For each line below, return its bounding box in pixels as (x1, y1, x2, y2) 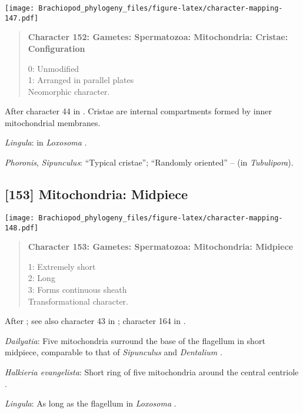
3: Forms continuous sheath (28, 283, 127, 295)
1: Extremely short (28, 260, 96, 272)
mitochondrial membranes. (5, 116, 101, 128)
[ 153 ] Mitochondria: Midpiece (5, 185, 188, 203)
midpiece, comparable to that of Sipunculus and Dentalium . (5, 346, 222, 358)
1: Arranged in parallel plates (28, 74, 134, 86)
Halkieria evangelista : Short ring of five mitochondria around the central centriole (5, 365, 299, 378)
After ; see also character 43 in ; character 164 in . (5, 315, 186, 327)
